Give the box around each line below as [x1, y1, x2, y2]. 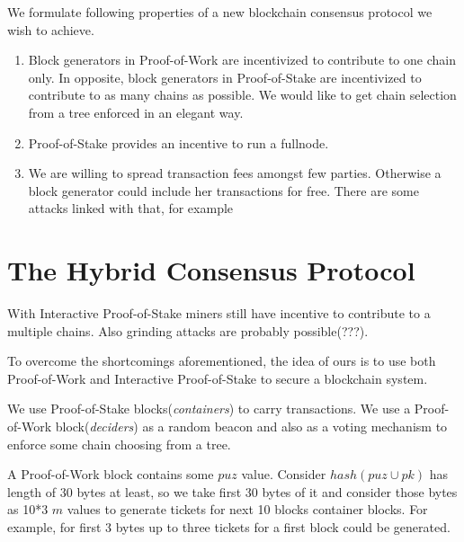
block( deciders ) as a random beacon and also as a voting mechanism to [55, 417, 448, 436]
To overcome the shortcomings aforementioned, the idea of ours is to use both [7, 351, 436, 370]
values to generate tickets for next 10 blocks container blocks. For [67, 500, 428, 519]
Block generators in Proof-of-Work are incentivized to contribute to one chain [28, 50, 456, 69]
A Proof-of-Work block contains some [7, 465, 214, 484]
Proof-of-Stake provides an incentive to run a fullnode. [28, 133, 329, 152]
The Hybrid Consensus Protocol [7, 252, 415, 289]
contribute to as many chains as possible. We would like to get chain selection [28, 85, 457, 104]
